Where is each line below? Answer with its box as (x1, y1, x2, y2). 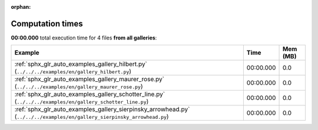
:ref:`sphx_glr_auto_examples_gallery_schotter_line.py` (14, 90, 165, 98)
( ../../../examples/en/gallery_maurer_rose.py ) (14, 82, 143, 91)
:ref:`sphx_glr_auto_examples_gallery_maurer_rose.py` (14, 75, 165, 84)
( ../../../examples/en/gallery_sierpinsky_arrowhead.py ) (14, 112, 169, 121)
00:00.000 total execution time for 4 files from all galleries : (11, 34, 157, 41)
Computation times (11, 18, 83, 29)
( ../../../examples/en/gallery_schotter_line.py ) (14, 98, 149, 106)
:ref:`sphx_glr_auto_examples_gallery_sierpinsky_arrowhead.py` (14, 105, 190, 114)
